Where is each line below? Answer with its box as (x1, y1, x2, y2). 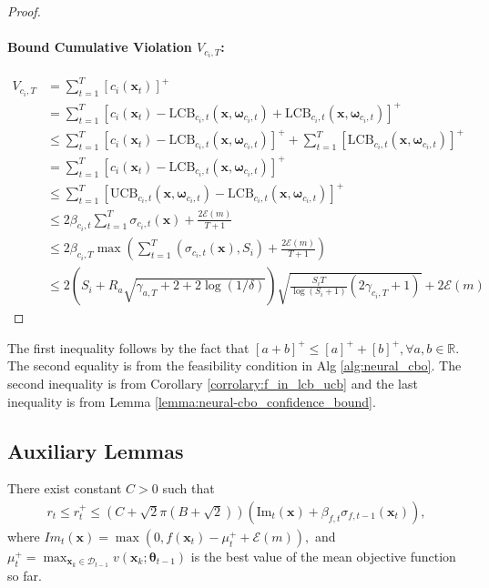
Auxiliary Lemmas (7, 436, 184, 464)
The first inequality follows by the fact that (7, 338, 250, 357)
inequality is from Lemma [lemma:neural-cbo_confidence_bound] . (7, 391, 376, 411)
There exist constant (7, 479, 122, 498)
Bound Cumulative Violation (7, 37, 192, 56)
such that (162, 479, 215, 498)
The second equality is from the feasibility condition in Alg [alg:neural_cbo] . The (7, 356, 462, 375)
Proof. (7, 2, 41, 20)
